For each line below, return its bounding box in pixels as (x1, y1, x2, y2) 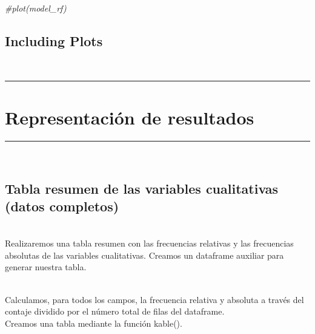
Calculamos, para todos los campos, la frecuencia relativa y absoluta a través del (5, 293, 304, 305)
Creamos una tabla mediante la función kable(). (5, 316, 182, 329)
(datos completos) (5, 196, 119, 215)
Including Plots (5, 31, 103, 50)
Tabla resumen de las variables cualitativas (5, 179, 279, 197)
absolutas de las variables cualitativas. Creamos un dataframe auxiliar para (5, 248, 284, 261)
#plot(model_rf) (5, 2, 67, 14)
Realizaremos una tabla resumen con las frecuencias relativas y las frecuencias (5, 237, 294, 250)
